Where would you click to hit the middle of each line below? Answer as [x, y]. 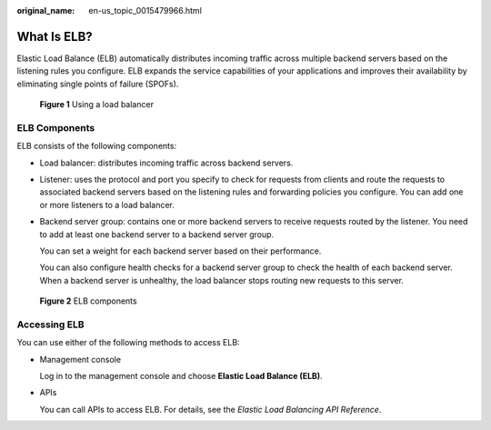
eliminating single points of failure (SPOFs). [98, 84]
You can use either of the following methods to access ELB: [128, 343]
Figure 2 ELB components [88, 301]
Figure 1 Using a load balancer [97, 105]
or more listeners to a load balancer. [107, 205]
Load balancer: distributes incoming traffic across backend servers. [166, 163]
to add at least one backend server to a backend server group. [157, 234]
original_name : [46, 10]
